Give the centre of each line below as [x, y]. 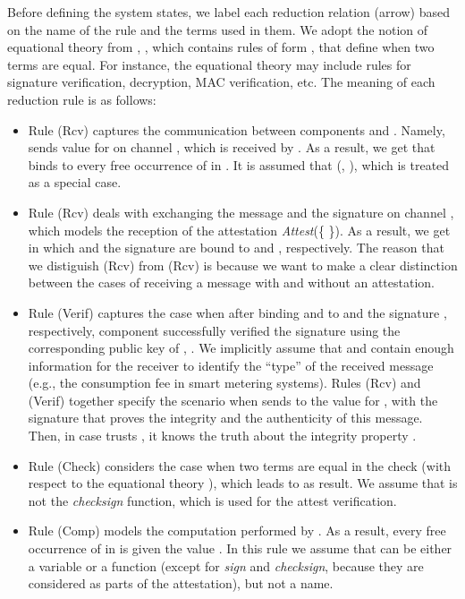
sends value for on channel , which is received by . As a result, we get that [232, 147]
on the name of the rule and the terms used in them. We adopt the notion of [218, 29]
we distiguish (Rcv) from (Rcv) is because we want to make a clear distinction [243, 265]
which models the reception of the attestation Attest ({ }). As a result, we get [239, 230]
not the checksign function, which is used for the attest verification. [212, 500]
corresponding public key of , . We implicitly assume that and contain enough [241, 348]
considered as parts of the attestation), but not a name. [181, 583]
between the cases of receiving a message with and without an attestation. [231, 282]
